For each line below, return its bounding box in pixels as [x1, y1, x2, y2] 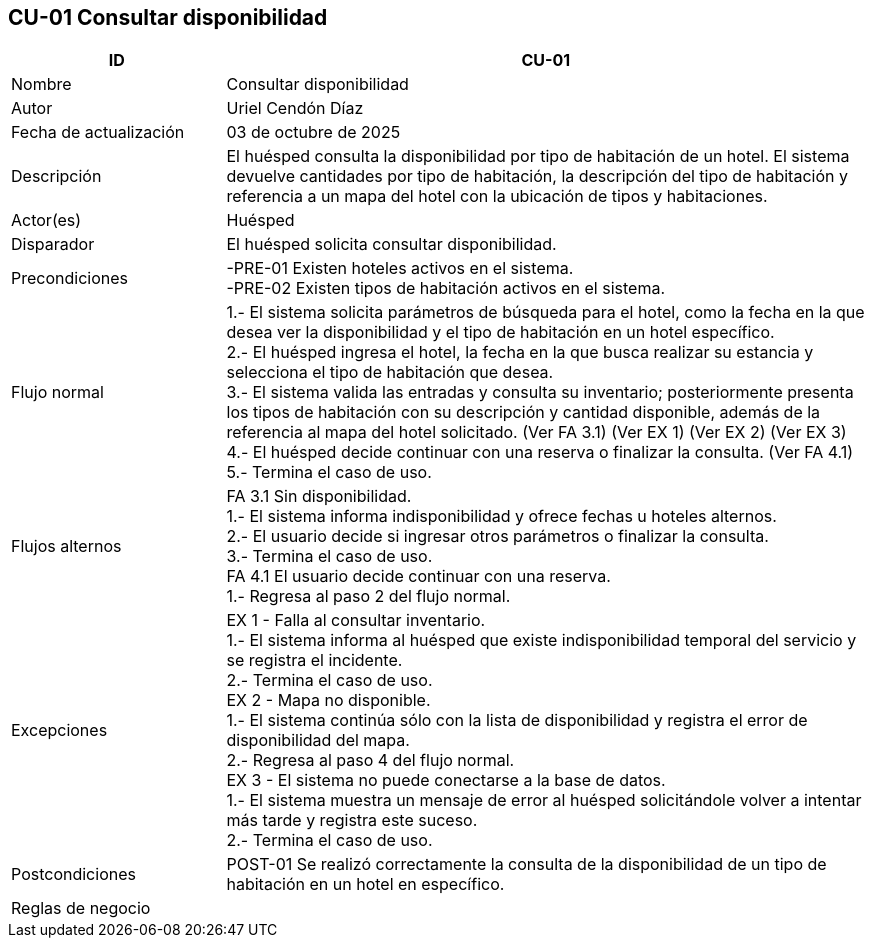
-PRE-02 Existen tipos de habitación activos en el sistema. [226, 278, 665, 299]
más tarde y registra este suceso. [226, 810, 478, 831]
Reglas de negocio [11, 898, 151, 919]
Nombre [11, 74, 72, 95]
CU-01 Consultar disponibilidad [8, 5, 328, 30]
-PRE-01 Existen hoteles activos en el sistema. [226, 258, 574, 279]
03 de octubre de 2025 [226, 122, 401, 143]
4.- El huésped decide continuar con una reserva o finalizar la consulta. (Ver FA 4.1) [226, 442, 854, 463]
